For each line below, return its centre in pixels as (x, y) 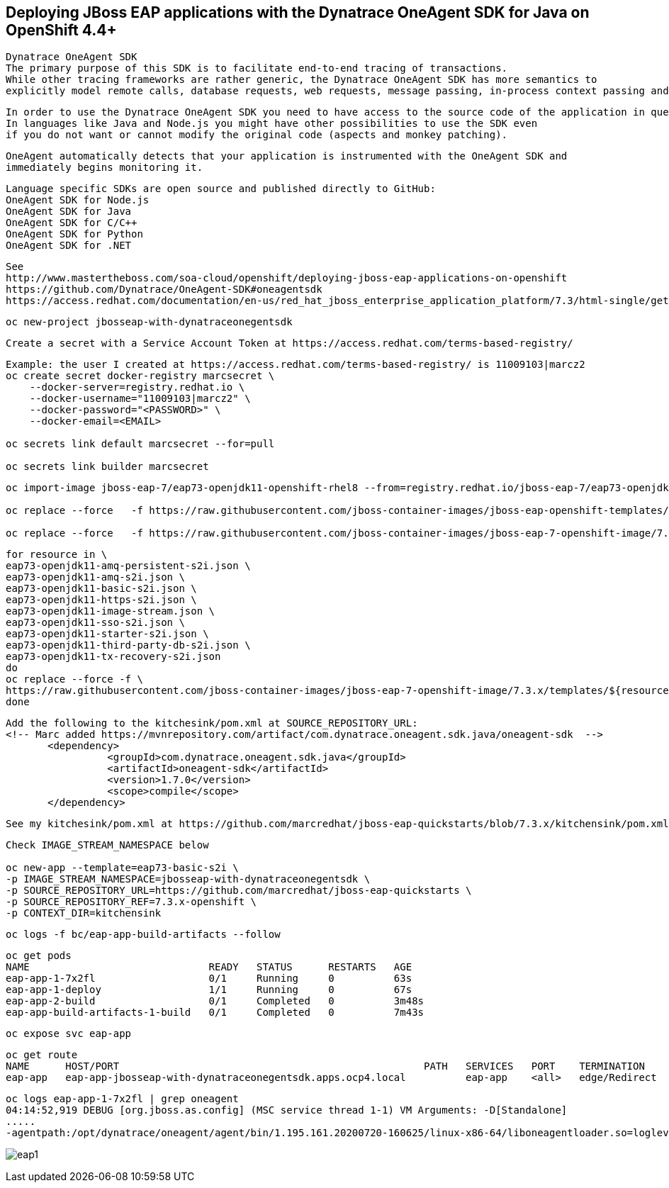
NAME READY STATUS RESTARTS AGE (209, 967)
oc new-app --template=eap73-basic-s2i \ (122, 868)
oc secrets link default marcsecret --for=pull (140, 444)
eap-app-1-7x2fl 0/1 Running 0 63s (209, 979)
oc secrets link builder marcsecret (107, 467)
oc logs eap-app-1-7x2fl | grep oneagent (122, 1099)
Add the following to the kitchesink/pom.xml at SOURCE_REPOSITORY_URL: (212, 723)
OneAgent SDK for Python (74, 234)
